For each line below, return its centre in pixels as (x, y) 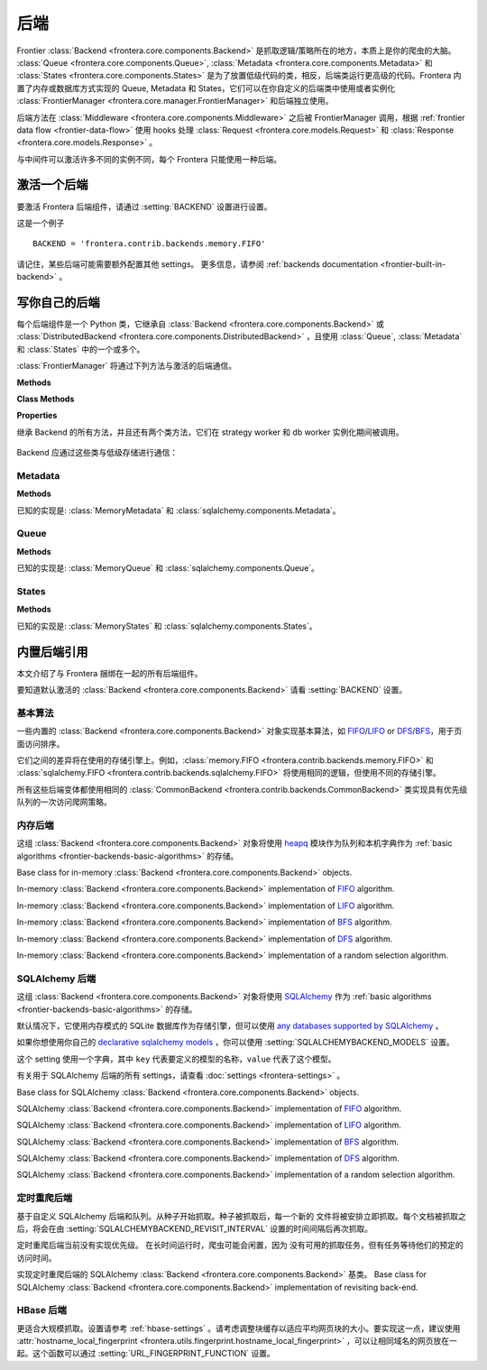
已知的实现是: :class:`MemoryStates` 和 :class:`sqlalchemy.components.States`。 (167, 626)
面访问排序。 (41, 743)
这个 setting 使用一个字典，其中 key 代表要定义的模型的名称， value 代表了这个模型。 (177, 1059)
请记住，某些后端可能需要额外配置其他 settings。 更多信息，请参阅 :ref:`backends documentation (198, 264)
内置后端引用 (52, 652)
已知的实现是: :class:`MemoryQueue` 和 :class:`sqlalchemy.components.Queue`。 (168, 568)
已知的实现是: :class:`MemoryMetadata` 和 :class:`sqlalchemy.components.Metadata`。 (179, 510)
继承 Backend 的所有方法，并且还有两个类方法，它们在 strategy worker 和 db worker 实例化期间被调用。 (210, 432)
